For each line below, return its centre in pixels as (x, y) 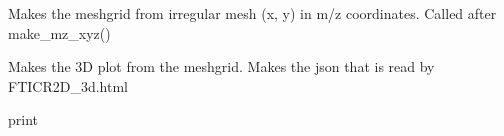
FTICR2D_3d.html (68, 85)
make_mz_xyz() (59, 32)
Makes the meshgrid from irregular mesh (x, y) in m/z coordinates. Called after (252, 13)
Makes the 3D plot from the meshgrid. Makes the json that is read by (221, 66)
